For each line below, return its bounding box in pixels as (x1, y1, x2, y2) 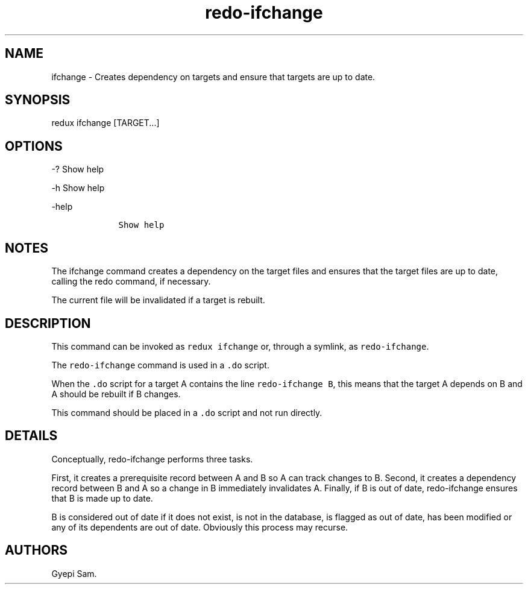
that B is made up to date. (51, 493, 153, 503)
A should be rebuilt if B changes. (51, 388, 181, 399)
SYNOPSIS (5, 92, 71, 108)
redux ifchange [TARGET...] (51, 118, 160, 128)
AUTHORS (5, 543, 68, 558)
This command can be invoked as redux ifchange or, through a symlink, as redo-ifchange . (51, 341, 429, 351)
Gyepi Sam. (51, 568, 97, 579)
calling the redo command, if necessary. (51, 276, 211, 287)
